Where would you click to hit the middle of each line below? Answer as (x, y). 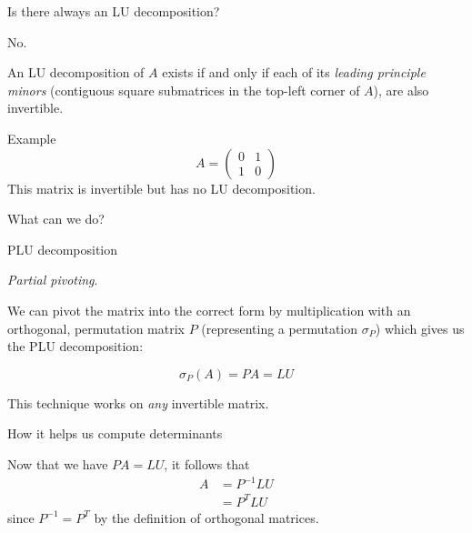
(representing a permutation (280, 328)
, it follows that (207, 463)
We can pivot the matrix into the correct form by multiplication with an (209, 310)
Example (32, 138)
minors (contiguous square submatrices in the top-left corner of (184, 90)
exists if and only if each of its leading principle (294, 72)
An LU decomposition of (76, 72)
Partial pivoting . (53, 280)
